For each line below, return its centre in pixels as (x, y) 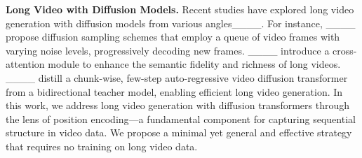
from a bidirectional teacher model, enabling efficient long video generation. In (174, 91)
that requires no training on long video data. (102, 146)
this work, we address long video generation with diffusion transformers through (177, 105)
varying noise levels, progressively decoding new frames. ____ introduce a (168, 50)
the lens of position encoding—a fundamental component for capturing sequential (181, 118)
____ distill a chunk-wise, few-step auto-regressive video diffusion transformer (177, 77)
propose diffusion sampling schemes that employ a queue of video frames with (173, 37)
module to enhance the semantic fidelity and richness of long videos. (194, 64)
